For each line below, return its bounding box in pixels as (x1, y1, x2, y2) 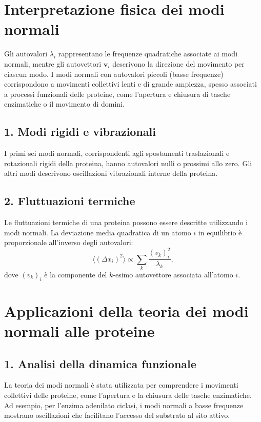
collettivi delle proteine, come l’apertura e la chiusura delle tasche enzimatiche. (4, 390, 252, 400)
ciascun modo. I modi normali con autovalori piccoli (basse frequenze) (4, 68, 224, 79)
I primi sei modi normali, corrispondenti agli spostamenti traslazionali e (4, 148, 230, 158)
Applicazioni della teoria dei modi (4, 300, 249, 321)
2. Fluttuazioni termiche (4, 193, 135, 209)
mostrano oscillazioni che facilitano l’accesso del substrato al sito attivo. (4, 410, 230, 420)
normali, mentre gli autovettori (4, 58, 102, 69)
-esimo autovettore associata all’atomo (113, 269, 233, 279)
